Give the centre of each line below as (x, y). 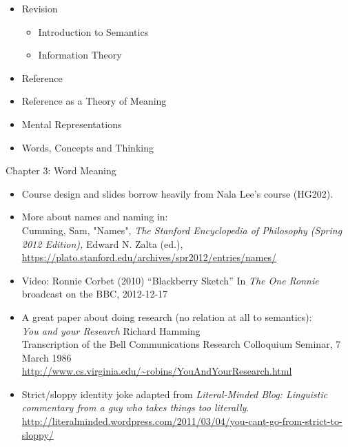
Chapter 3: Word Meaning (61, 170)
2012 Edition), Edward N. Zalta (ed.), (102, 243)
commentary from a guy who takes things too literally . (135, 407)
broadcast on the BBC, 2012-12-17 (95, 294)
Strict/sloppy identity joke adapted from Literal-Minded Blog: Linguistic (175, 394)
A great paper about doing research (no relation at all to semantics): (167, 316)
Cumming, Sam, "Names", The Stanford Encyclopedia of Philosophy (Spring (182, 230)
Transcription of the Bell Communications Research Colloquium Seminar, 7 (181, 344)
